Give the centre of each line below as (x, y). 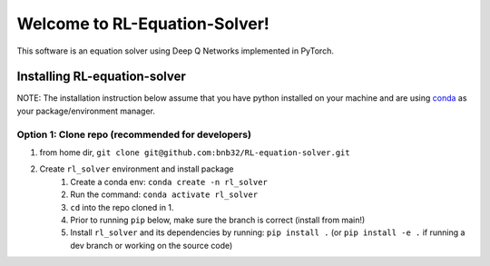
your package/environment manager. (86, 111)
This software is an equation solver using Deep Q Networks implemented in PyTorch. (176, 51)
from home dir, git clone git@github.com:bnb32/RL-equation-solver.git (195, 152)
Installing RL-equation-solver (101, 77)
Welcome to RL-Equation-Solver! (143, 24)
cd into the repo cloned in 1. (122, 207)
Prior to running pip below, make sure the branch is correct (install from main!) (218, 220)
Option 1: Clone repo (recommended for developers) (134, 134)
